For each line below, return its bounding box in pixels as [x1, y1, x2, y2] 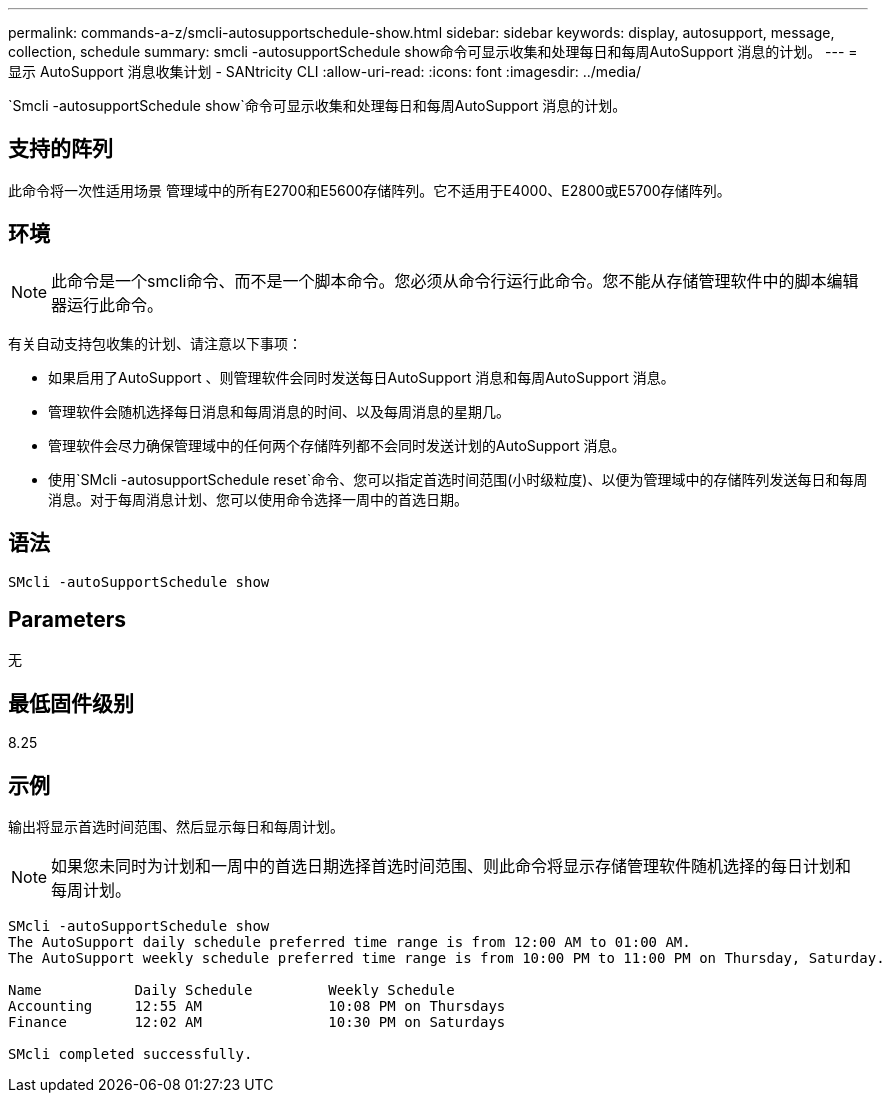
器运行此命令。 [51, 294, 164, 315]
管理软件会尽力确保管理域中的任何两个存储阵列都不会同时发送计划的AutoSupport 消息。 [48, 436, 626, 454]
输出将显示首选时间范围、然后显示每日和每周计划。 [8, 818, 344, 836]
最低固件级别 [8, 690, 134, 716]
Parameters [8, 606, 126, 632]
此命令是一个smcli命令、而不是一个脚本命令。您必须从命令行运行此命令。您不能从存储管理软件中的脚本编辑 [51, 270, 859, 291]
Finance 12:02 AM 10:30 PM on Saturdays [8, 1014, 506, 1031]
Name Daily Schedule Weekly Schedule [8, 982, 455, 999]
